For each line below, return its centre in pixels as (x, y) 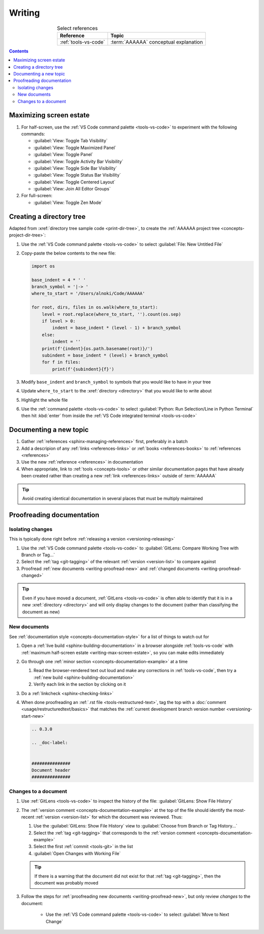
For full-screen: (37, 196)
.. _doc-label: (50, 743)
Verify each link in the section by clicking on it (80, 684)
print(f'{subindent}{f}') (83, 369)
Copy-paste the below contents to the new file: (68, 253)
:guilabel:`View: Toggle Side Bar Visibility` (75, 168)
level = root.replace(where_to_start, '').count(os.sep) (111, 314)
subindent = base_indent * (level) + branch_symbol (105, 355)
